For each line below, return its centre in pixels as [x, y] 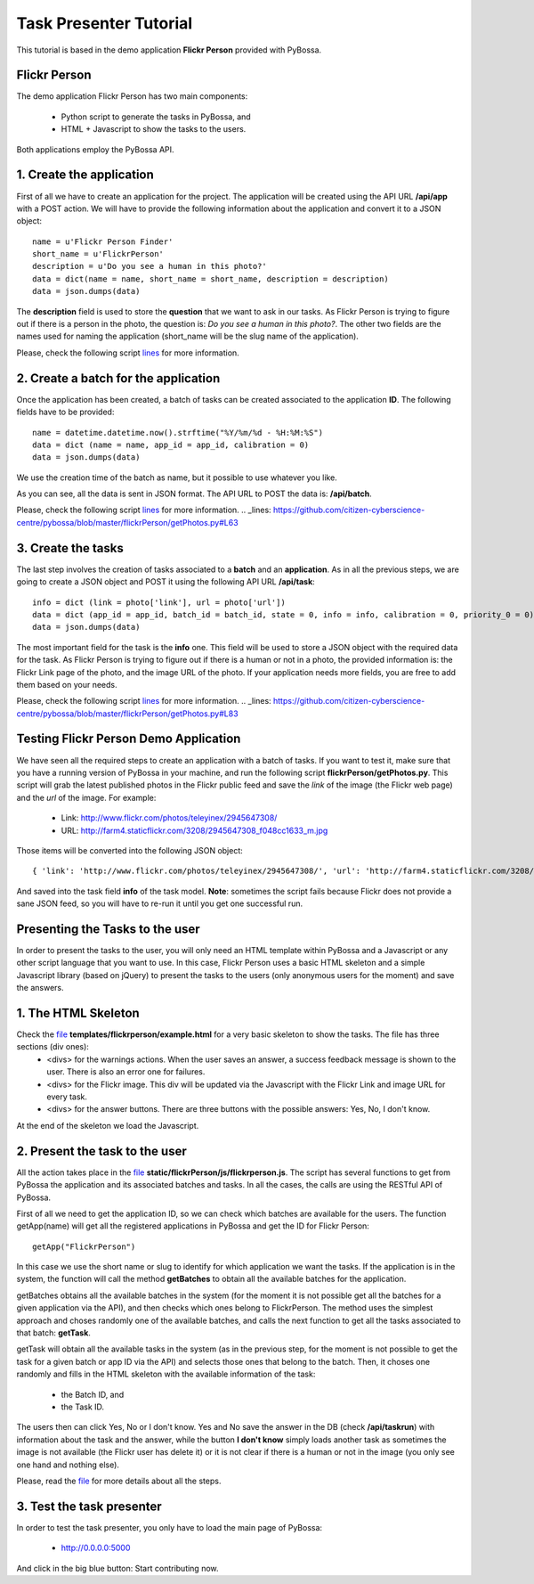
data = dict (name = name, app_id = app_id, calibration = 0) [171, 445]
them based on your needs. [67, 684]
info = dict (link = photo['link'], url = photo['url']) [159, 602]
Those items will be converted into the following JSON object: [130, 850]
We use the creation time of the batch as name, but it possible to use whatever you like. [177, 478]
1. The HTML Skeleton [78, 1012]
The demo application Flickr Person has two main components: [132, 96]
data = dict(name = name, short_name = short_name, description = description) [210, 279]
